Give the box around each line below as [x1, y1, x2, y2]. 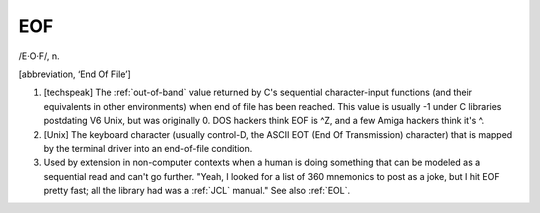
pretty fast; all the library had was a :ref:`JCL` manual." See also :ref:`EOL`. [43, 185, 350, 197]
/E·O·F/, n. [18, 50, 60, 62]
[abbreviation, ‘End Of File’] [18, 68, 132, 80]
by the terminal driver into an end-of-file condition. [43, 142, 253, 154]
